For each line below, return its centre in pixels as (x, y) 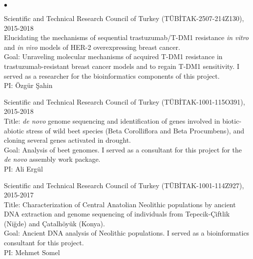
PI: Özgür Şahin (28, 85)
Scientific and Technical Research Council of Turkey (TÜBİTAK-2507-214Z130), (124, 18)
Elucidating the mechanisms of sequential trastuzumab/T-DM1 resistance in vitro (126, 37)
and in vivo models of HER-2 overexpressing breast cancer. (92, 47)
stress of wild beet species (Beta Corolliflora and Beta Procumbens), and (135, 130)
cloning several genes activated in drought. (68, 140)
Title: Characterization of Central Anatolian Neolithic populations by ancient (120, 204)
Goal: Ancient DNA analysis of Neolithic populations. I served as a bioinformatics (127, 233)
